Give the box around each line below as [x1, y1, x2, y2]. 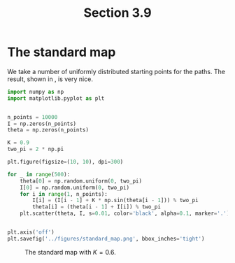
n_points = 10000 [7, 113, 58, 120]
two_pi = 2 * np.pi [7, 145, 64, 153]
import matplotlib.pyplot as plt [7, 94, 105, 102]
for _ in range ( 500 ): [7, 171, 71, 178]
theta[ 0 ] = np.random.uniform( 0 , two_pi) [20, 177, 142, 185]
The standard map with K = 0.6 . [24, 248, 117, 256]
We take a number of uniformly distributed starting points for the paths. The [7, 67, 226, 76]
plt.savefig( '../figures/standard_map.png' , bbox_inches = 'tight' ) [7, 235, 205, 242]
